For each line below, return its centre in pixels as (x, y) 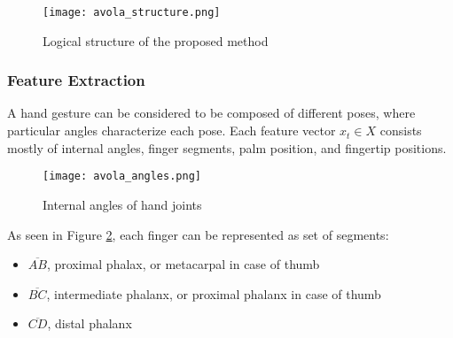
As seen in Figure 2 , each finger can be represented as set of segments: (198, 234)
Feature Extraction (76, 80)
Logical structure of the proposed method (156, 40)
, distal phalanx (90, 323)
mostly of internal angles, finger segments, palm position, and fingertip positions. (227, 147)
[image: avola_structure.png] (132, 12)
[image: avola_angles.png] (122, 177)
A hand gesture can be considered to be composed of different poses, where (211, 113)
